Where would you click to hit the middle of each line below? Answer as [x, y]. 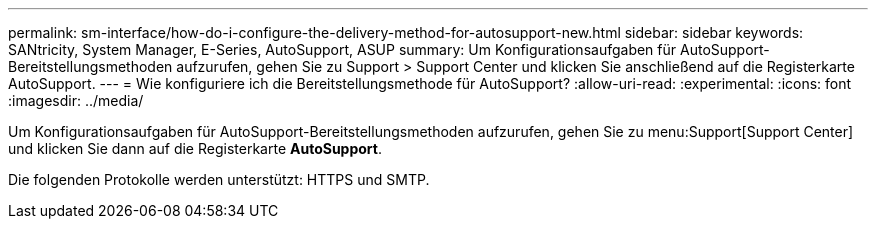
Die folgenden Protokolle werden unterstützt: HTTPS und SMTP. [219, 179]
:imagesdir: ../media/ [76, 100]
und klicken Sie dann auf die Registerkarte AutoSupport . [195, 148]
